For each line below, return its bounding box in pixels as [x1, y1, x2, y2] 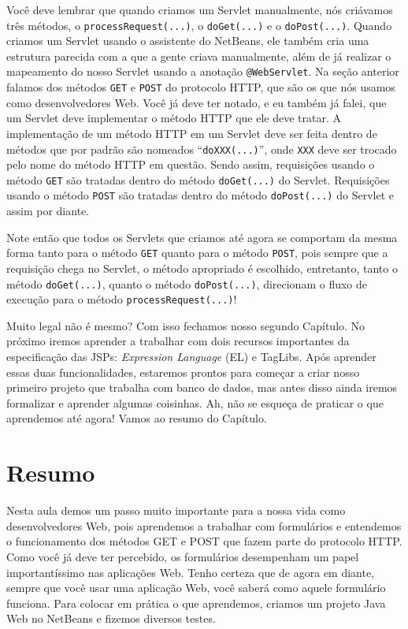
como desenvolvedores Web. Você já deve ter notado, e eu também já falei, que [6, 94, 387, 110]
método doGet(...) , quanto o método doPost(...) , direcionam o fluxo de [6, 275, 368, 292]
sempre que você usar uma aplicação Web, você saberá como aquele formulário [6, 579, 386, 596]
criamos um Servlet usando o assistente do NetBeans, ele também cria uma [6, 32, 369, 49]
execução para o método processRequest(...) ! [6, 291, 237, 307]
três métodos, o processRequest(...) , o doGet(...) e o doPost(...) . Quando [6, 17, 392, 33]
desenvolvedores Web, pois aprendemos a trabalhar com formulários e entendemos [6, 517, 402, 534]
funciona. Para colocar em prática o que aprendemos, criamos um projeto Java [6, 594, 386, 611]
